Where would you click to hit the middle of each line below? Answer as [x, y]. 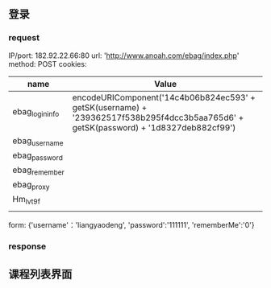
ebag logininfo [36, 113]
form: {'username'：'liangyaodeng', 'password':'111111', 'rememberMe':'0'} [131, 224]
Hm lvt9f [26, 200]
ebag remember [38, 171]
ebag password [38, 156]
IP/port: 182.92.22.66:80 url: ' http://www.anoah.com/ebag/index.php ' [124, 56]
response [27, 246]
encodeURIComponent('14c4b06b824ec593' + [164, 97]
